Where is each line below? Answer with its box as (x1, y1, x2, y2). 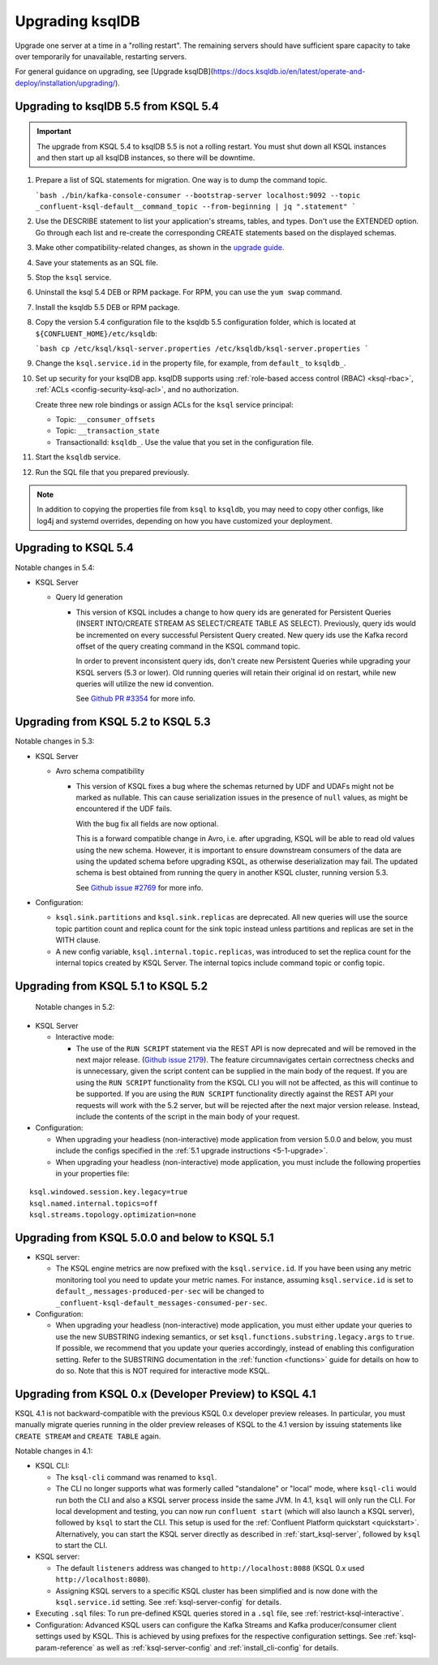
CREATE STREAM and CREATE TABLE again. (15, 1431, 161, 1441)
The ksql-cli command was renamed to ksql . (55, 1472, 217, 1482)
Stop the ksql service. (35, 273, 112, 283)
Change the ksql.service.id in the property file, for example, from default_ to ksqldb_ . (35, 358, 346, 369)
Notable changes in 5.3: (15, 736, 95, 746)
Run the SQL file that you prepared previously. (35, 467, 190, 477)
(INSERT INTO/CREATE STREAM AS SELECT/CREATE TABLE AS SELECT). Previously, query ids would (75, 619, 417, 628)
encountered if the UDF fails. (75, 804, 172, 813)
